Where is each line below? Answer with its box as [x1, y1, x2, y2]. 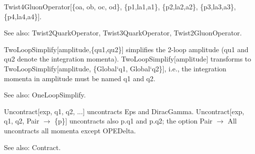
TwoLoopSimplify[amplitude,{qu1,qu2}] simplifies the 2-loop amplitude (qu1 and [4, 44, 249, 54]
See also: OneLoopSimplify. [4, 90, 86, 100]
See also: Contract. [4, 142, 61, 152]
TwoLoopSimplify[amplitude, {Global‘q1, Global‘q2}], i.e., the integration [4, 63, 226, 73]
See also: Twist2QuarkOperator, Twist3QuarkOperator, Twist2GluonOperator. [4, 28, 242, 38]
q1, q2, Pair [4, 116, 39, 126]
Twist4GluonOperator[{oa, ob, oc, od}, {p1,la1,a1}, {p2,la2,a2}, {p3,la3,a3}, [4, 1, 236, 11]
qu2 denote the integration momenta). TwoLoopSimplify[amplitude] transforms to [4, 54, 252, 64]
